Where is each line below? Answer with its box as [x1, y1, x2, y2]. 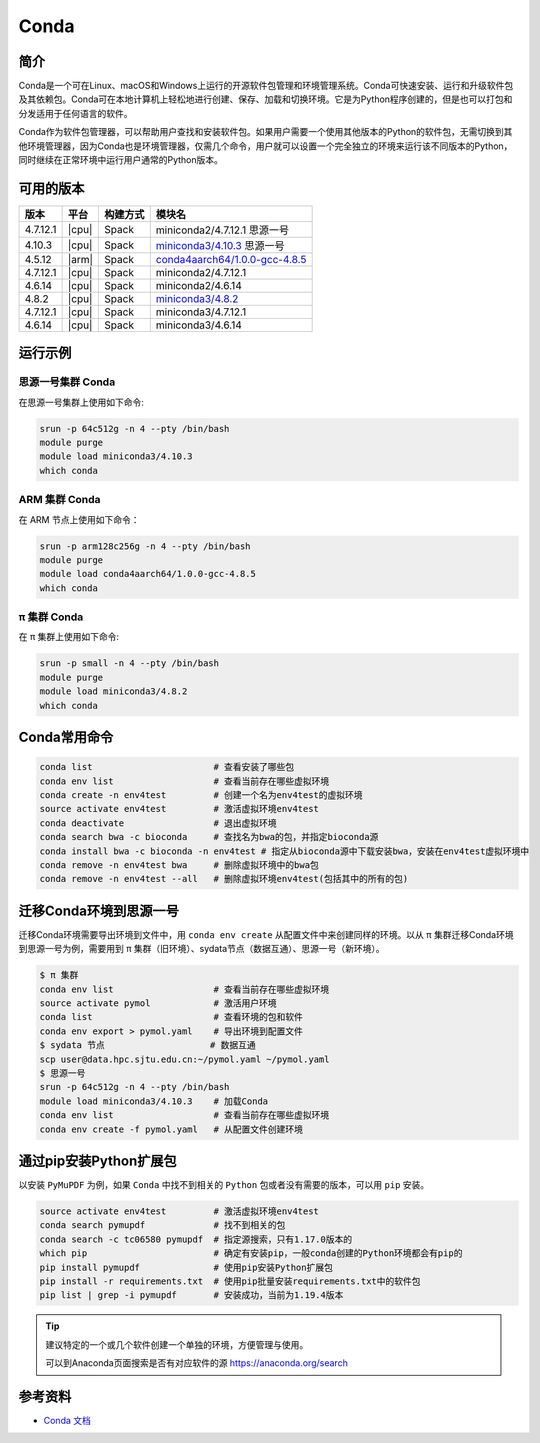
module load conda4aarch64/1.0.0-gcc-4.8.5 [39, 568, 257, 580]
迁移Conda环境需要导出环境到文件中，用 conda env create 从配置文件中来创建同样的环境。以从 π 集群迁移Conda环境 [18, 928, 514, 940]
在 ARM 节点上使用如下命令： [18, 513, 140, 525]
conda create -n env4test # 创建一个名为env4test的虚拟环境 [39, 790, 364, 800]
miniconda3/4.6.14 [155, 318, 242, 332]
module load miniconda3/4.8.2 [39, 686, 188, 697]
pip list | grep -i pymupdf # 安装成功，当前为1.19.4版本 [39, 1290, 344, 1301]
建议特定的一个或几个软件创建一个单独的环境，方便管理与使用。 [45, 1338, 309, 1350]
